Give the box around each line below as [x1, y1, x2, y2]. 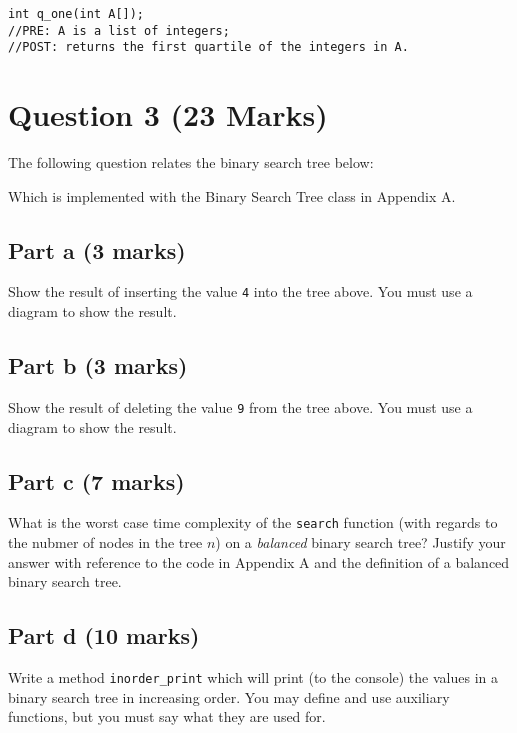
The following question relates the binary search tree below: [8, 152, 374, 173]
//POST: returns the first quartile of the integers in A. [8, 40, 409, 55]
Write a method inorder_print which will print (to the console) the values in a [8, 667, 498, 688]
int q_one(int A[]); [8, 7, 145, 21]
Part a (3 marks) [8, 234, 186, 265]
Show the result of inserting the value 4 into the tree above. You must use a [8, 281, 473, 302]
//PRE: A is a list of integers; [8, 23, 230, 38]
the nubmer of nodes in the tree [8, 532, 203, 553]
